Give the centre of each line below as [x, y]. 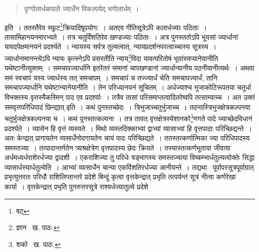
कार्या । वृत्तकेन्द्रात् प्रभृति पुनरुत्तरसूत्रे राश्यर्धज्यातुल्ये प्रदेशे [76, 187]
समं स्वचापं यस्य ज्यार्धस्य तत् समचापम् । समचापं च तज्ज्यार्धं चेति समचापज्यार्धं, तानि [111, 77]
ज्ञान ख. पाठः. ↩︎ [38, 227]
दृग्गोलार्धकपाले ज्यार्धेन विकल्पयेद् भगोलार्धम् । [82, 8]
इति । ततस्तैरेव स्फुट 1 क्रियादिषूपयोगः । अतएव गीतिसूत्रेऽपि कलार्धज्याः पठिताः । [106, 26]
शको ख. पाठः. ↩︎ [38, 244]
